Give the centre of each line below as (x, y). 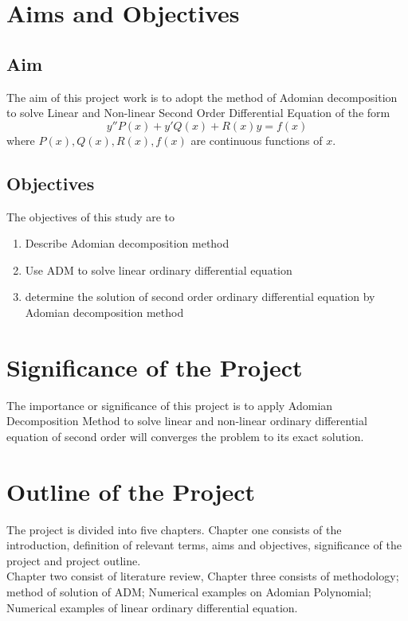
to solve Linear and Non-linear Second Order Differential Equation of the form (198, 113)
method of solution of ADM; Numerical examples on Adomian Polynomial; (189, 591)
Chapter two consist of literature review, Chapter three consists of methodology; (203, 576)
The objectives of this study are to (91, 216)
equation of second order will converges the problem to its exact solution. (185, 436)
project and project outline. (74, 560)
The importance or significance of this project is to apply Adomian (170, 405)
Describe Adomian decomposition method (127, 243)
